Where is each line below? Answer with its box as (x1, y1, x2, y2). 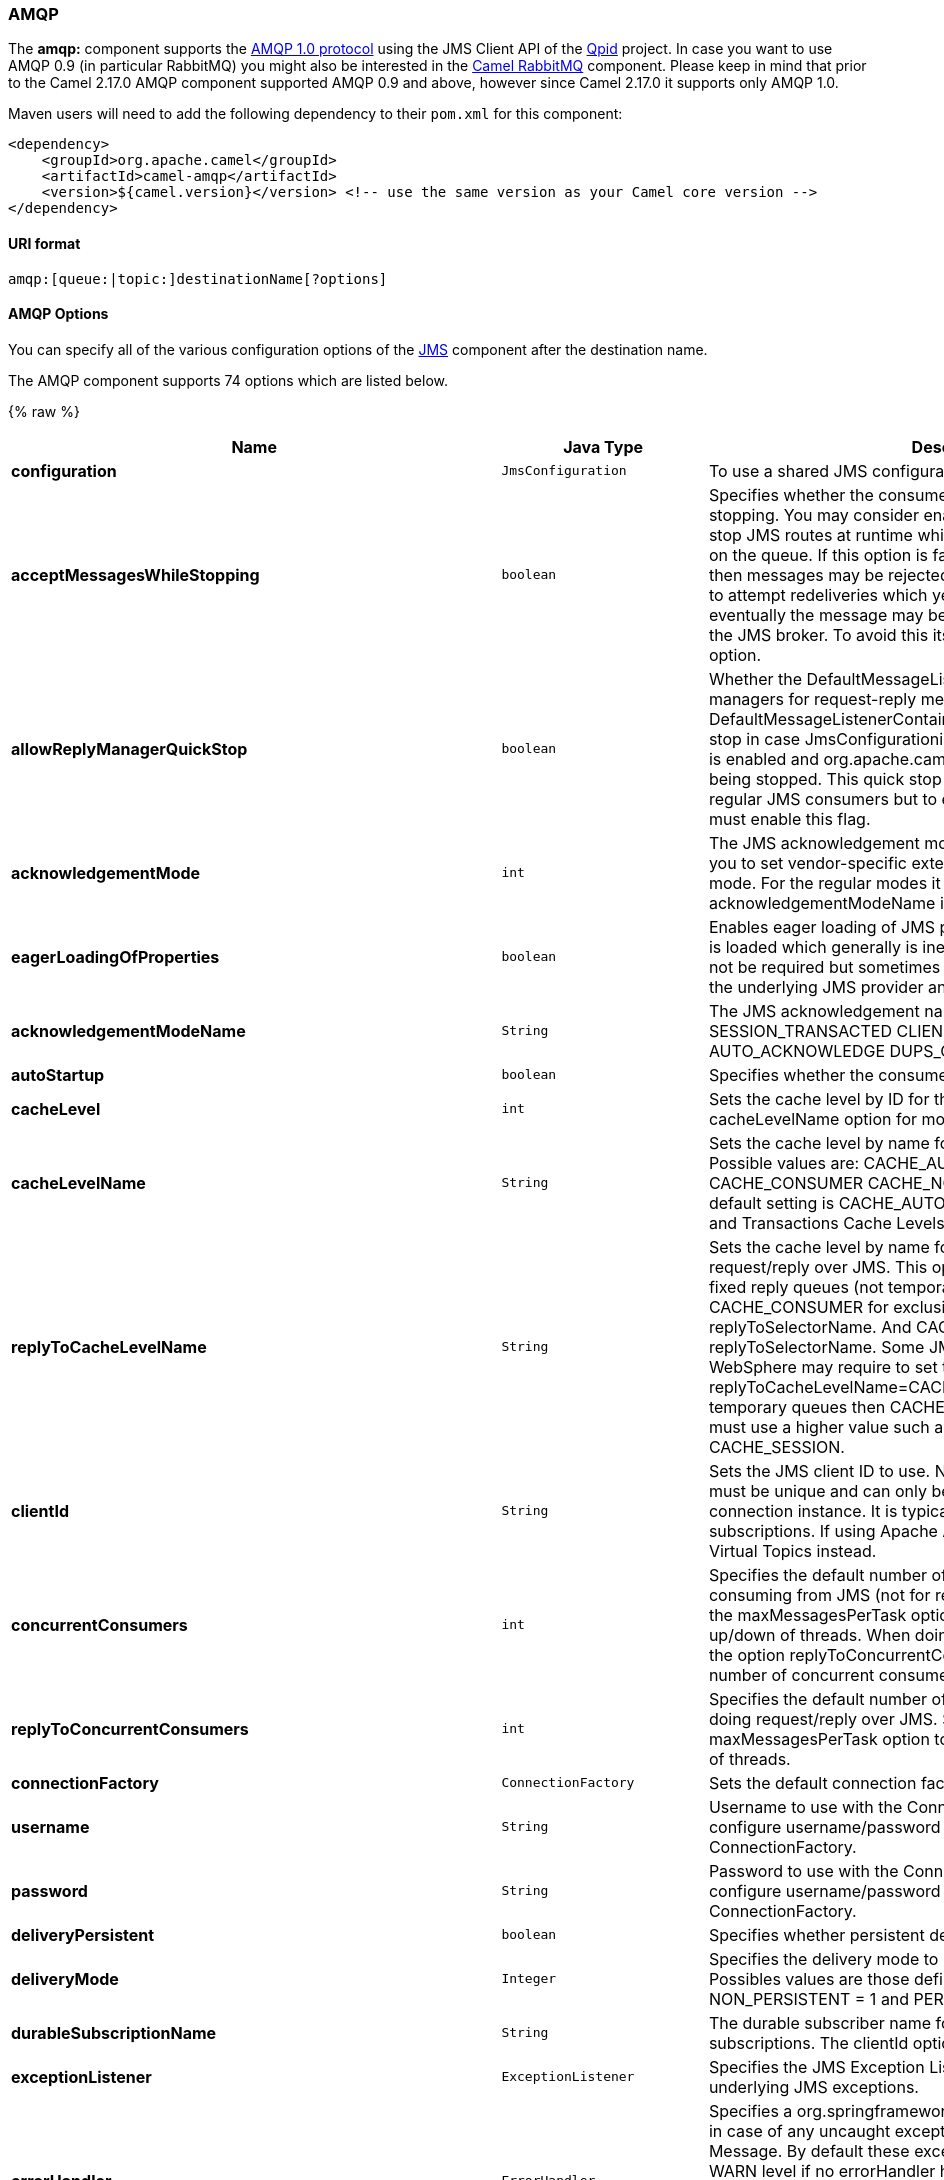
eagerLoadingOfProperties (11, 946, 220, 967)
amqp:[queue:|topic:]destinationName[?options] (8, 270, 388, 287)
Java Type (563, 436, 644, 457)
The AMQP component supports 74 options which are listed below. (8, 371, 448, 389)
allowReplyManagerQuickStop (11, 738, 248, 759)
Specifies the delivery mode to (708, 1948, 939, 1969)
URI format (8, 234, 81, 252)
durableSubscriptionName (11, 2022, 217, 2043)
